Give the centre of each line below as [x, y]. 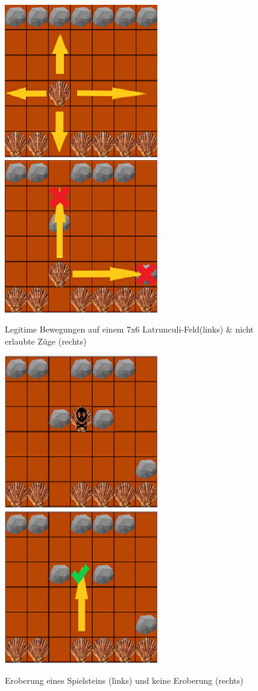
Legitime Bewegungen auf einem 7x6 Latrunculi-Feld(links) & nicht [129, 329]
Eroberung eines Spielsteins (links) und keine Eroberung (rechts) [124, 680]
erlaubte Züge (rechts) [46, 341]
